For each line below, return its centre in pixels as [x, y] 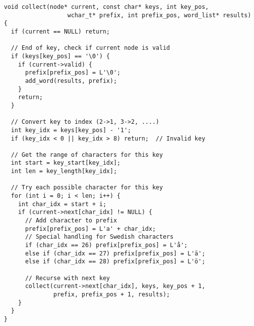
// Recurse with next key [67, 278]
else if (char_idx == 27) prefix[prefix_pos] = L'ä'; [115, 253]
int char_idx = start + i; [62, 204]
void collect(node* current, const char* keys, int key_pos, [107, 7]
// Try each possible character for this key [87, 188]
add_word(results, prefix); [71, 81]
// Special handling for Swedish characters [99, 237]
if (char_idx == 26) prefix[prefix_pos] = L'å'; [106, 245]
